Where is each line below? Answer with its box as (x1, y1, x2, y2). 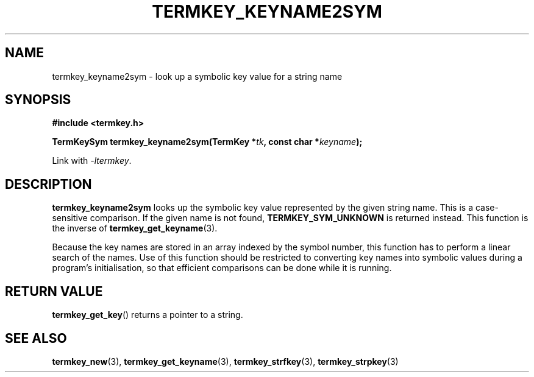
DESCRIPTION (5, 176, 92, 192)
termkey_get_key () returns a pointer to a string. (52, 309, 243, 320)
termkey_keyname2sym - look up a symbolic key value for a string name (52, 71, 343, 82)
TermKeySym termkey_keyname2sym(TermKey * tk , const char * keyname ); (52, 136, 363, 147)
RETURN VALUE (5, 283, 103, 299)
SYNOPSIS (5, 92, 71, 108)
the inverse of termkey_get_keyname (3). (52, 223, 218, 234)
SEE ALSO (5, 330, 67, 346)
